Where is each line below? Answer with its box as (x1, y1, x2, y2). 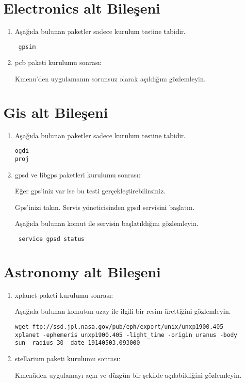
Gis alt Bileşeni (3, 102, 108, 122)
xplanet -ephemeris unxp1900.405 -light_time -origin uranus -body (15, 331, 237, 338)
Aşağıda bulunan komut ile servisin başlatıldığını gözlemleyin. (15, 218, 199, 228)
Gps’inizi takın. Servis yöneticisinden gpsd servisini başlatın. (15, 202, 195, 212)
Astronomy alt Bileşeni (3, 261, 161, 281)
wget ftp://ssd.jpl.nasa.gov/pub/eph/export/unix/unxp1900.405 (15, 323, 224, 330)
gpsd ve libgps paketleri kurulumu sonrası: (15, 169, 141, 179)
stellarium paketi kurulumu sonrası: (15, 353, 121, 363)
